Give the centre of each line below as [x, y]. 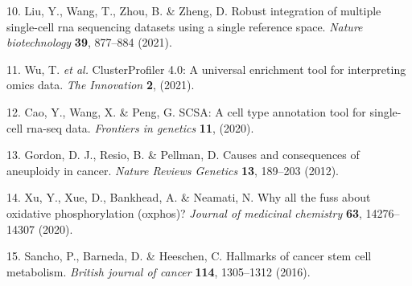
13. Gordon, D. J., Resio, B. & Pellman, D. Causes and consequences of [183, 155]
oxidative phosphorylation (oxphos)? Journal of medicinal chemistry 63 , [184, 212]
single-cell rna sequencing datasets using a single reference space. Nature [185, 26]
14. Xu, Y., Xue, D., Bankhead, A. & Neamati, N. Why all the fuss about [189, 197]
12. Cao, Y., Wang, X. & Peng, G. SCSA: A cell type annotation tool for [186, 111]
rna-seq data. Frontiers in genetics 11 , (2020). [140, 127]
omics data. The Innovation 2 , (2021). [101, 85]
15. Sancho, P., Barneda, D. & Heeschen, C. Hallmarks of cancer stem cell [189, 256]
